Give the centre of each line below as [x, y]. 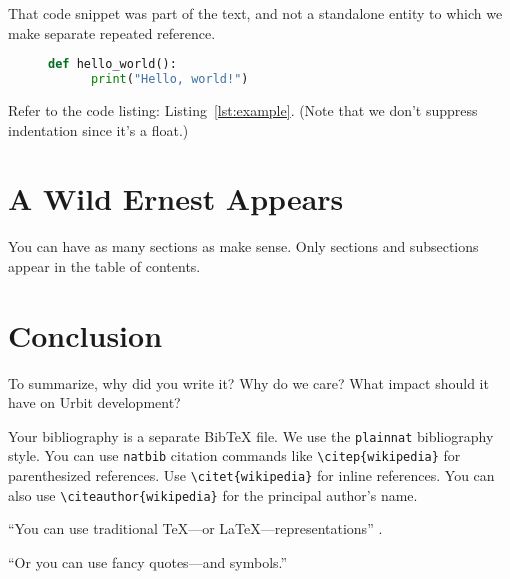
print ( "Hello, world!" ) [169, 79]
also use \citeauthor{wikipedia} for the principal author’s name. [213, 494]
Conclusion [85, 334]
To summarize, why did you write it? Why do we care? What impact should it [248, 382]
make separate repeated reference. [112, 32]
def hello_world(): [112, 64]
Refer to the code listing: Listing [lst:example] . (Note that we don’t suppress [243, 109]
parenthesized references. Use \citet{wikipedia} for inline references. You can [251, 475]
